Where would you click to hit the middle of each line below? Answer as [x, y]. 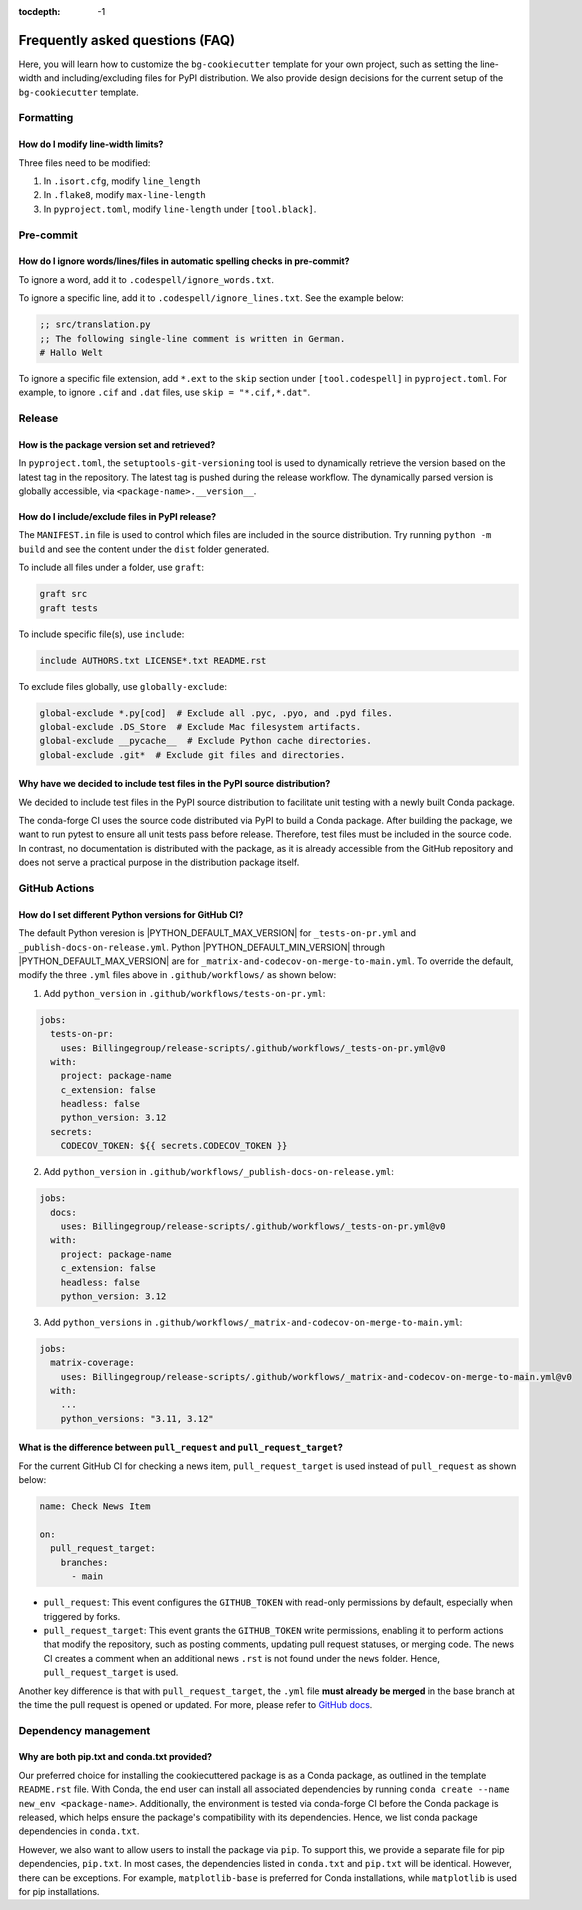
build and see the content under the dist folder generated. [144, 549]
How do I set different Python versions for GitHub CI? [131, 914]
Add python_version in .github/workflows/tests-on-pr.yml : [184, 993]
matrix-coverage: [92, 1363]
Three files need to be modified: [84, 162]
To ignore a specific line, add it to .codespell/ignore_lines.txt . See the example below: [211, 298]
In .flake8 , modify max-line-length [125, 195]
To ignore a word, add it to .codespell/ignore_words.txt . [146, 279]
